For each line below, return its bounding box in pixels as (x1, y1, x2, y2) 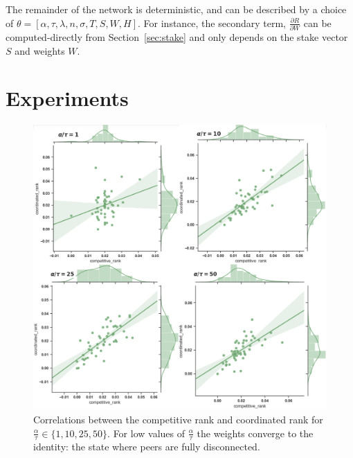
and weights (15, 43, 65, 58)
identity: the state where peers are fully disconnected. (33, 439, 260, 454)
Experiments (6, 84, 129, 112)
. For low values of (107, 425, 185, 440)
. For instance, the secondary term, (138, 15, 286, 30)
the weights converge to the (197, 425, 314, 440)
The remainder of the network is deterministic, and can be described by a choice (6, 2, 347, 16)
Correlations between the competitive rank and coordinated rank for (33, 412, 323, 426)
